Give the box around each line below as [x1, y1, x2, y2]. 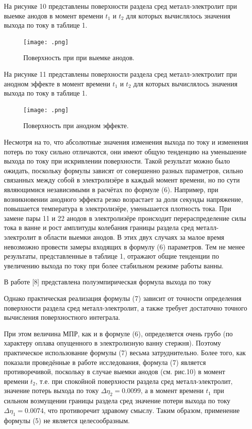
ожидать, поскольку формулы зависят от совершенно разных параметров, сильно [4, 165, 243, 175]
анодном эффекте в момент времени [4, 78, 111, 88]
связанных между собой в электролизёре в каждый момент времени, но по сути [4, 175, 240, 185]
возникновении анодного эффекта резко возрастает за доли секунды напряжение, [4, 194, 243, 204]
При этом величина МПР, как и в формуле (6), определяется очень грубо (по [4, 328, 233, 338]
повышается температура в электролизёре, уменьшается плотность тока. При [4, 203, 231, 214]
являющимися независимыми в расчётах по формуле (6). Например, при [4, 184, 218, 195]
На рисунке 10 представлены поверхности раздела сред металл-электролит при [4, 1, 237, 11]
